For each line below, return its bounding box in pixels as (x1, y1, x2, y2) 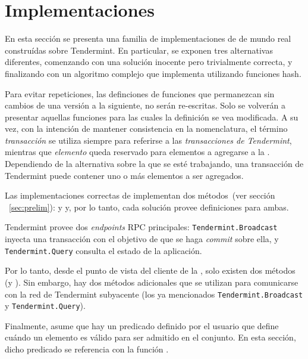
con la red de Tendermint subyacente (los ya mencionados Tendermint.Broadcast (5, 287, 303, 300)
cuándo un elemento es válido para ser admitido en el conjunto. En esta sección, (5, 331, 296, 343)
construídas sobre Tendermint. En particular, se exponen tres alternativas (5, 44, 273, 56)
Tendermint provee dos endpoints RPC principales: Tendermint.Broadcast (5, 221, 278, 233)
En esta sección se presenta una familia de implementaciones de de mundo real (5, 32, 291, 45)
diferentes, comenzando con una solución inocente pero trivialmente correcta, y (5, 55, 293, 68)
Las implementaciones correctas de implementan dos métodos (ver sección (5, 189, 275, 202)
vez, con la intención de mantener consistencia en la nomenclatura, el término (5, 122, 288, 135)
